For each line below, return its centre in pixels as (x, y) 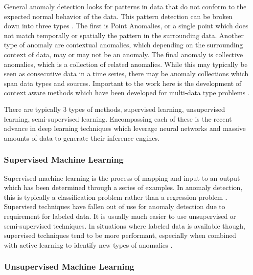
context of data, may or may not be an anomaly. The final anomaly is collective (124, 54)
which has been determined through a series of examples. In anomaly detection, (123, 187)
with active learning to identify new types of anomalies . (88, 244)
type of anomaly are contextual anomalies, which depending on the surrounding (124, 45)
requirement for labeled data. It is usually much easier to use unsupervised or (120, 216)
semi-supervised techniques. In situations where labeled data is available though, (125, 225)
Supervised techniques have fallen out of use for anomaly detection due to (115, 206)
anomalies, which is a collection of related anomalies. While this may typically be (126, 64)
